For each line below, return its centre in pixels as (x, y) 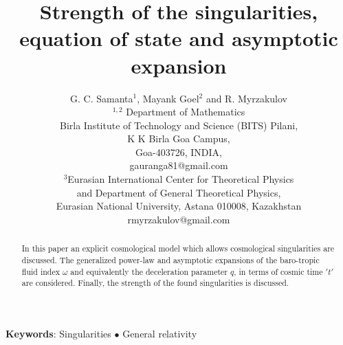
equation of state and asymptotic (179, 38)
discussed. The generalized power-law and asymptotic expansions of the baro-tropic (170, 259)
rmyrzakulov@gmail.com (179, 219)
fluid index (41, 271)
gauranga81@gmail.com (179, 165)
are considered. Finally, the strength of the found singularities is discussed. (155, 283)
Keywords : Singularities (58, 333)
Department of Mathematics (186, 112)
